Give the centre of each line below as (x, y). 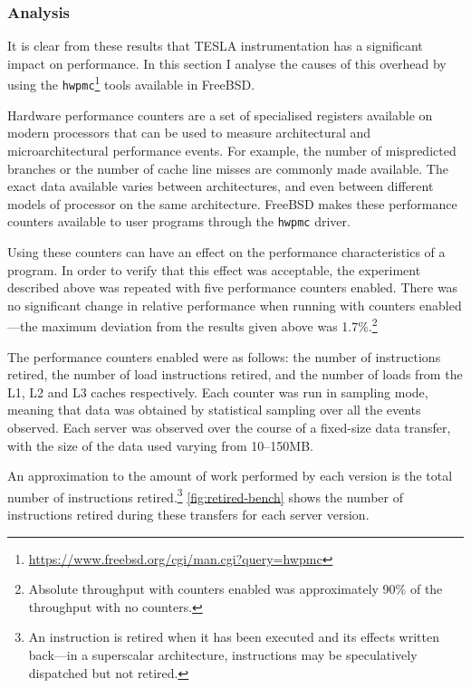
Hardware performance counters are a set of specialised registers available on (220, 115)
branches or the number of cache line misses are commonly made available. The (228, 168)
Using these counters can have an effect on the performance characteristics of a (226, 251)
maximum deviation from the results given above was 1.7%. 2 (210, 325)
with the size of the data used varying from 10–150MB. (160, 445)
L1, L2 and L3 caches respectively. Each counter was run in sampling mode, (218, 392)
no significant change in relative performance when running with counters (211, 305)
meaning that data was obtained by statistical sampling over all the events (214, 410)
